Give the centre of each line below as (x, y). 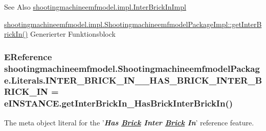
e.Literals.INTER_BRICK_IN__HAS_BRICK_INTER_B (133, 80)
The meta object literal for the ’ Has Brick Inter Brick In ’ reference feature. (129, 122)
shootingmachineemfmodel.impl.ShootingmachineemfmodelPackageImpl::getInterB (133, 24)
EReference (28, 56)
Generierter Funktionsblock (73, 34)
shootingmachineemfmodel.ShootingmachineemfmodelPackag (132, 68)
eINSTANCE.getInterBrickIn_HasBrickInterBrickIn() (119, 103)
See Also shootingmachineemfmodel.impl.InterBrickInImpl (95, 7)
